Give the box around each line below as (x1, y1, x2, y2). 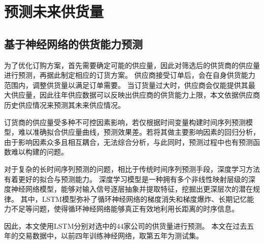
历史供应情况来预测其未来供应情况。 (4, 99, 125, 110)
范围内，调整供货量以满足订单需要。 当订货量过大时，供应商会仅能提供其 (4, 79, 248, 90)
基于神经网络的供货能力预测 (4, 36, 143, 51)
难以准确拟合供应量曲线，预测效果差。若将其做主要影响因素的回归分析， (18, 127, 260, 137)
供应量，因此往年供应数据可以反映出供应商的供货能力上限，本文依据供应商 (11, 89, 260, 100)
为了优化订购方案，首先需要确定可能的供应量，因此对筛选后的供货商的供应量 (4, 59, 260, 70)
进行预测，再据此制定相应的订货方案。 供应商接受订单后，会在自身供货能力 (4, 70, 255, 80)
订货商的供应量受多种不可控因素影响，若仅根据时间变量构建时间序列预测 (4, 116, 246, 127)
